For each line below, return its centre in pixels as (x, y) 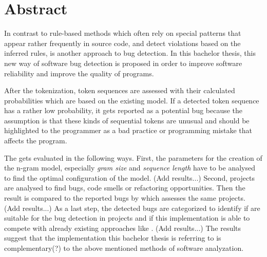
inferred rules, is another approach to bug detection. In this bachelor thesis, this (130, 53)
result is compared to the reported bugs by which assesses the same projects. (125, 198)
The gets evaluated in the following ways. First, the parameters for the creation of (133, 157)
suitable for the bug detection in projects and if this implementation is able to (127, 218)
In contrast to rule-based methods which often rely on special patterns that (123, 33)
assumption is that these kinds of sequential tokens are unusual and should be (127, 120)
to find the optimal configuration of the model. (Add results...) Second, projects (130, 177)
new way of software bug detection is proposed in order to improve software (123, 63)
